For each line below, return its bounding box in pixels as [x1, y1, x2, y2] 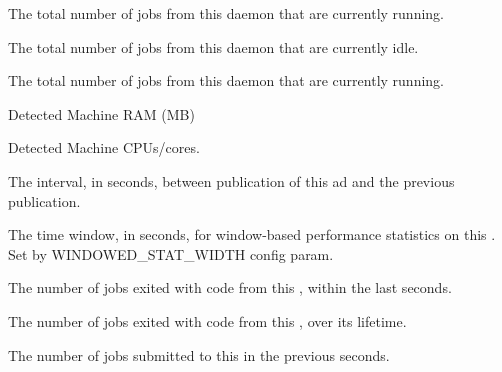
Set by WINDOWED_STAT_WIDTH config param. [8, 243, 334, 264]
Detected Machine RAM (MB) [8, 103, 195, 124]
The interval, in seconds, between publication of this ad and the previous [8, 170, 455, 191]
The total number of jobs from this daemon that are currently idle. [8, 36, 419, 57]
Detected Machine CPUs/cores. [8, 137, 200, 158]
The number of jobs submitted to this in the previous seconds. [8, 344, 390, 365]
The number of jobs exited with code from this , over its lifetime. [8, 310, 407, 331]
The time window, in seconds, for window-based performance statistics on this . [8, 224, 496, 245]
